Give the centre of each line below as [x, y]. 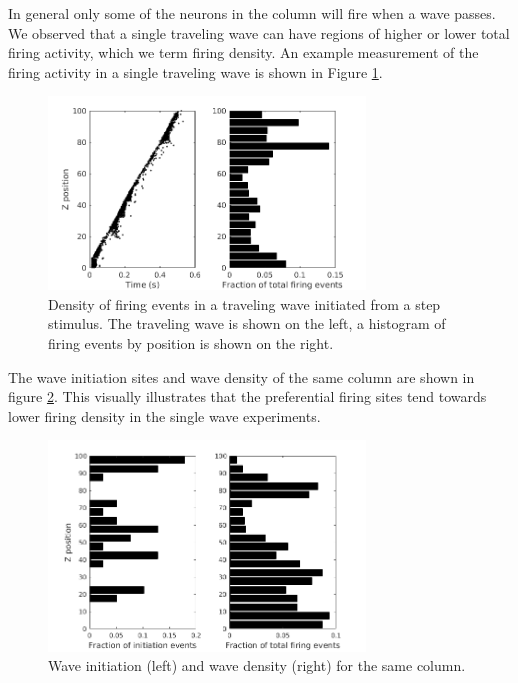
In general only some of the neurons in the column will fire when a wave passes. [252, 13]
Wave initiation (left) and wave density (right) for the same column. [257, 665]
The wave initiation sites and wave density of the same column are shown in [241, 376]
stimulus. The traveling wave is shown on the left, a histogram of [247, 323]
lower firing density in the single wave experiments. [164, 415]
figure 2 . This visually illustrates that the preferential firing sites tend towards [247, 396]
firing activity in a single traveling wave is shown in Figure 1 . [195, 71]
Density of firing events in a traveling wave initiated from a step [244, 303]
